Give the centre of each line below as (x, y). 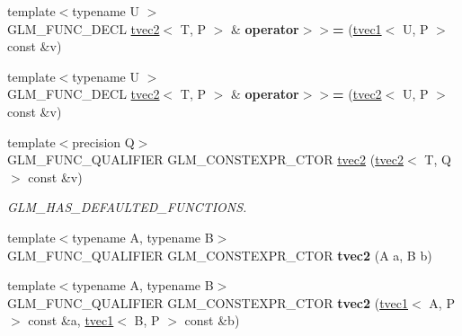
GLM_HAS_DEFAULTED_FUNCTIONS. (127, 207)
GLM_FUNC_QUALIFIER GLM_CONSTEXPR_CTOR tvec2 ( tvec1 (208, 302)
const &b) (212, 320)
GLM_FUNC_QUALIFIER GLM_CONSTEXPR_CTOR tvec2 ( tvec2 (206, 159)
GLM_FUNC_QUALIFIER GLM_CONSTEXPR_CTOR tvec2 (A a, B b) (220, 255)
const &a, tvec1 (71, 320)
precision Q (103, 141)
